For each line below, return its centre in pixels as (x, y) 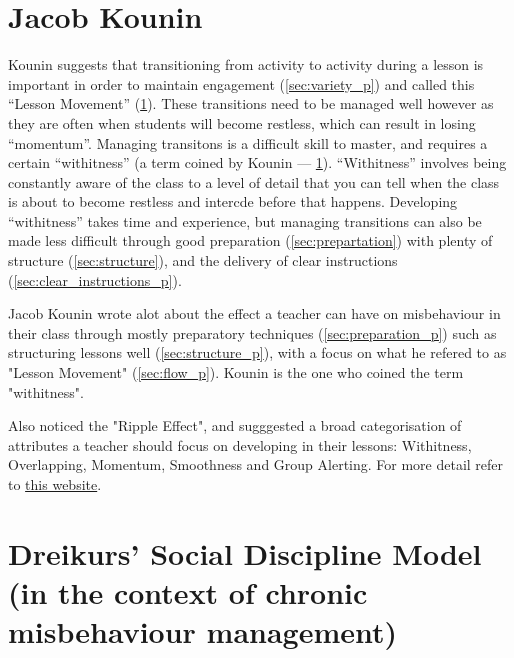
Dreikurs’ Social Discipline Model (245, 552)
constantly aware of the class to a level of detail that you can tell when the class (254, 181)
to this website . (55, 484)
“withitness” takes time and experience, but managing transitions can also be (245, 220)
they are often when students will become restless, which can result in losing (242, 122)
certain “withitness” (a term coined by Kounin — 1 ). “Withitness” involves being (257, 162)
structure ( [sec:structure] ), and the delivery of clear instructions (203, 260)
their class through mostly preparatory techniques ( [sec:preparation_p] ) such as (252, 332)
